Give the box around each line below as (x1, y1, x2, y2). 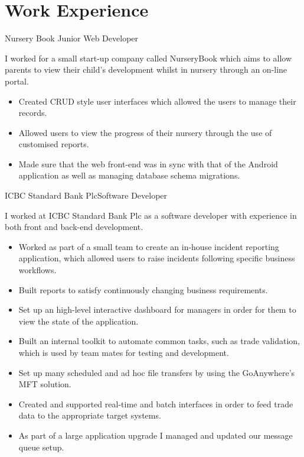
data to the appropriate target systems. (18, 409, 161, 422)
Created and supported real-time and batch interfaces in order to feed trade (18, 397, 293, 410)
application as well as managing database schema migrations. (18, 169, 240, 181)
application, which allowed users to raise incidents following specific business (18, 252, 295, 264)
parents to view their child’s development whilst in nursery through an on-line (5, 63, 287, 76)
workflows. (18, 264, 57, 276)
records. (18, 106, 47, 119)
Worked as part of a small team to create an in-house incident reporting (18, 240, 279, 252)
